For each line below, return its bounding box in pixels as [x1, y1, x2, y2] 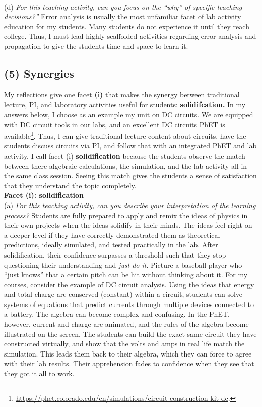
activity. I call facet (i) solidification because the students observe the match [4, 150, 245, 161]
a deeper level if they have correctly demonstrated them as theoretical [4, 229, 220, 240]
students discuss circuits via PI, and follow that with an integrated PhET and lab [4, 140, 257, 151]
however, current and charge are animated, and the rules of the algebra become [4, 319, 249, 329]
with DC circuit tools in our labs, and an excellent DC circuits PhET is [4, 119, 225, 129]
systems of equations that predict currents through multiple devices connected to [4, 298, 254, 309]
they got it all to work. [4, 368, 75, 379]
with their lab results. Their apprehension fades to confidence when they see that [4, 358, 254, 369]
